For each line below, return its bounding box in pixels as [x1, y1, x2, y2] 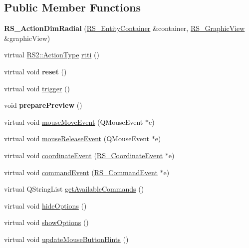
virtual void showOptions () [4, 217, 89, 228]
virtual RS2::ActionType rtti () [4, 49, 99, 60]
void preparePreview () [4, 100, 82, 110]
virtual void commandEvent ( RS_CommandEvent [4, 167, 158, 177]
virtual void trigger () [4, 83, 70, 93]
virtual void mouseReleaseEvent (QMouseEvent [4, 133, 149, 144]
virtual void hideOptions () [4, 200, 87, 211]
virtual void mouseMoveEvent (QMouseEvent [4, 116, 143, 127]
